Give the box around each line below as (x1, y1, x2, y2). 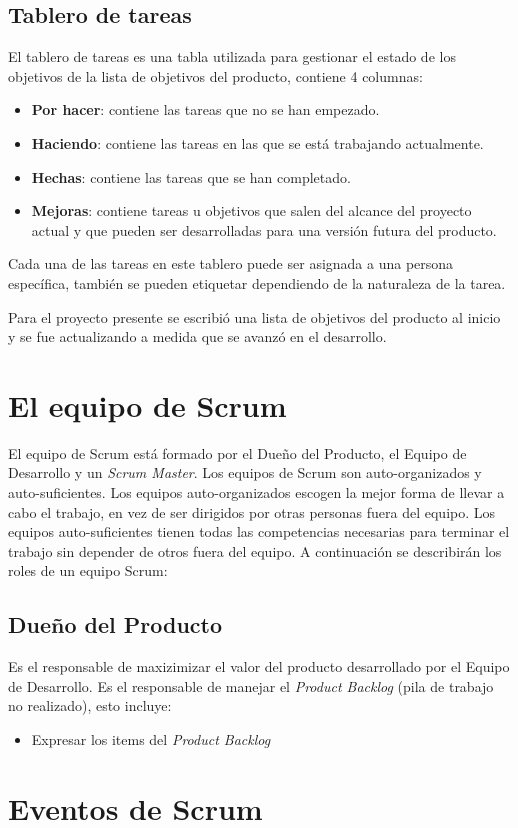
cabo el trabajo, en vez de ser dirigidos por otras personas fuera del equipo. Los (8, 501, 496, 522)
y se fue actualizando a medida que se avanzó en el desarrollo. (8, 326, 387, 347)
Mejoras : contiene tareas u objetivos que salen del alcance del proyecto (31, 200, 472, 221)
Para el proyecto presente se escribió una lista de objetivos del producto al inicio (8, 306, 501, 327)
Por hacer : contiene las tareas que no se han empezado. (31, 99, 380, 120)
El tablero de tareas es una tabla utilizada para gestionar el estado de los (8, 46, 456, 67)
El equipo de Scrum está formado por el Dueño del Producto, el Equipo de (8, 442, 467, 463)
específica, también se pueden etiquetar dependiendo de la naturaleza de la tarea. (8, 272, 506, 293)
